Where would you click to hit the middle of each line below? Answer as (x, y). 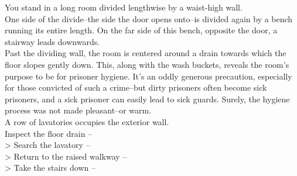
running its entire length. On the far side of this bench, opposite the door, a (141, 30)
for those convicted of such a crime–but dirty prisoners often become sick (136, 87)
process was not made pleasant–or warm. (78, 110)
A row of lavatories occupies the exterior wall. (87, 121)
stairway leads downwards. (52, 41)
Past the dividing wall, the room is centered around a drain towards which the (146, 53)
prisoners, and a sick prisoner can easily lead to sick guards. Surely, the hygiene (147, 99)
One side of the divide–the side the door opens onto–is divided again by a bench (149, 18)
